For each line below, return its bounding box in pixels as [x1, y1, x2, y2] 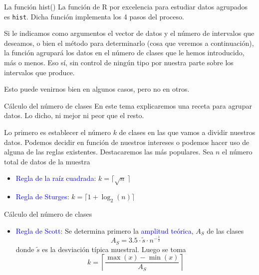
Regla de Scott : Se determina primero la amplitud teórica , [15, 225, 194, 236]
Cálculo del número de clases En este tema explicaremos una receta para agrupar [4, 100, 252, 111]
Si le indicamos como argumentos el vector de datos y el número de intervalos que [4, 28, 255, 38]
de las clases [207, 225, 244, 236]
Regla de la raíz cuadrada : [15, 173, 96, 183]
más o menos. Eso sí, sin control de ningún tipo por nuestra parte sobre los [4, 57, 234, 68]
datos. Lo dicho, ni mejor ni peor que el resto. [4, 110, 144, 121]
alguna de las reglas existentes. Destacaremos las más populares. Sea [4, 146, 214, 157]
